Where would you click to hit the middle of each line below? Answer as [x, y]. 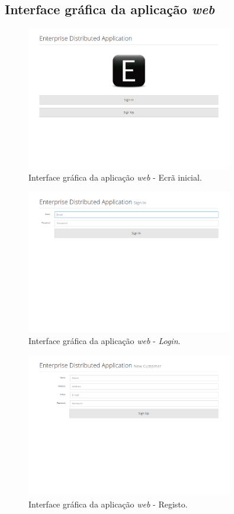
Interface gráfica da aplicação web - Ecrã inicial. [115, 177]
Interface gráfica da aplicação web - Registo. [108, 504]
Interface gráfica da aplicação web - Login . [105, 341]
